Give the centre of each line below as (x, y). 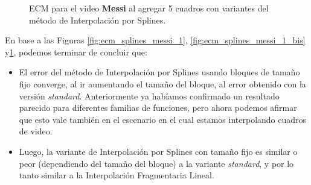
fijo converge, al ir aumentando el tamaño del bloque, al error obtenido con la (162, 83)
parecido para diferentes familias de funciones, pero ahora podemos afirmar (158, 108)
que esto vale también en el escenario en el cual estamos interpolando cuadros (163, 119)
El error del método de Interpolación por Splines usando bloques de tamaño (159, 72)
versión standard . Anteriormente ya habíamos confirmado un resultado (149, 96)
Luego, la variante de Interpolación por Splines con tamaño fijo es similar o (158, 151)
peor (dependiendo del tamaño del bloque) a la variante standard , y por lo (156, 163)
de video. (36, 131)
